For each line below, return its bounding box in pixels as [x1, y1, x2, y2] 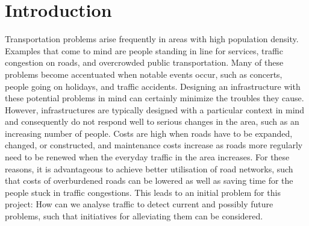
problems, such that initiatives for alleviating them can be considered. [5, 210, 263, 222]
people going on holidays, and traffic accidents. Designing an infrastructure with [5, 80, 301, 92]
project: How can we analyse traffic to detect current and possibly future [5, 198, 273, 210]
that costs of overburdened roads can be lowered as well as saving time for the [5, 174, 293, 187]
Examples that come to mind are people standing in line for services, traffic [5, 44, 283, 57]
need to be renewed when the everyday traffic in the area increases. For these [5, 151, 290, 163]
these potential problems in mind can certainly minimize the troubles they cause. [5, 92, 304, 104]
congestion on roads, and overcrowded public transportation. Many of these [5, 56, 284, 69]
